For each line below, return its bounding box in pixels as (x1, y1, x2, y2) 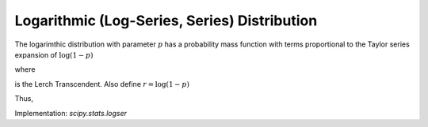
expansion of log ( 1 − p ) (14, 50, 94, 59)
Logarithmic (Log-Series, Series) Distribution (14, 12, 318, 29)
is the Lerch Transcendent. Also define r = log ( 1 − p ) (14, 79, 190, 88)
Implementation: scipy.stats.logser (14, 108, 127, 118)
